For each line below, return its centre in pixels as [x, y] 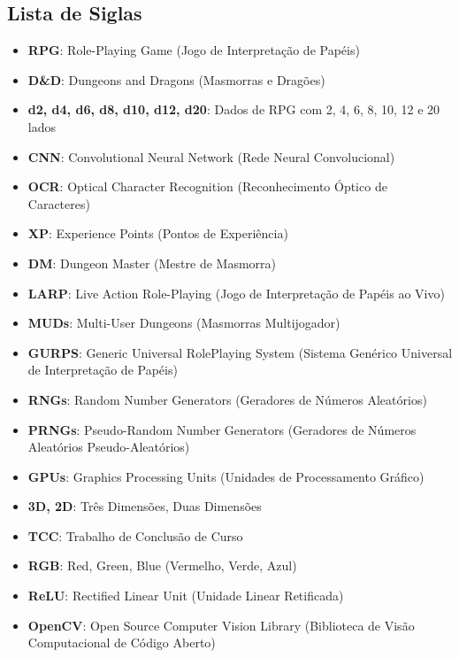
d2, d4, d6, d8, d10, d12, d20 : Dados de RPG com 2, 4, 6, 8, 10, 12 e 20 [234, 109]
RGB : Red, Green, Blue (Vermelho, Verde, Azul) [162, 565]
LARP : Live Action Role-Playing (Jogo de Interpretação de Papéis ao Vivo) [236, 293]
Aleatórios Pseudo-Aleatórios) [109, 447]
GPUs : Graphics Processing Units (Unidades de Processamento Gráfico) [226, 476]
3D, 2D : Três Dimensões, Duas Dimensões [145, 506]
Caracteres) [59, 203]
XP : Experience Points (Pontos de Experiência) [158, 233]
